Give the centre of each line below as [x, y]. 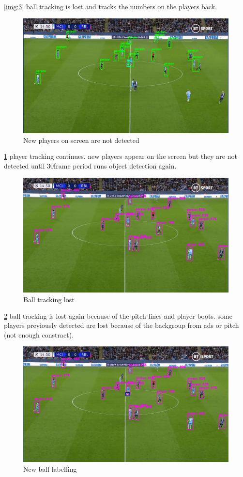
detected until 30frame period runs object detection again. [90, 166]
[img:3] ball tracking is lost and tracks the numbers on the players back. [110, 6]
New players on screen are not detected [81, 140]
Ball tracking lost [49, 299]
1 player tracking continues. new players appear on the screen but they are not [121, 156]
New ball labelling [50, 469]
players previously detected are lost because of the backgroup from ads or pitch [121, 325]
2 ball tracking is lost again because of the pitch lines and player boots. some [118, 315]
